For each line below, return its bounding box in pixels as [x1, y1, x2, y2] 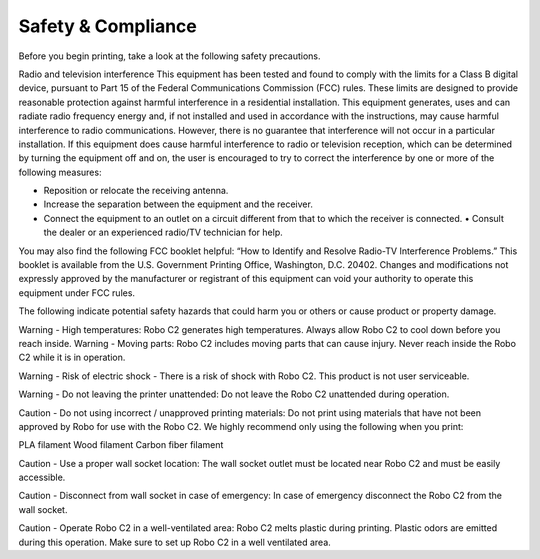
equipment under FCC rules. [18, 286, 135, 299]
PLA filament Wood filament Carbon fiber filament [18, 439, 224, 451]
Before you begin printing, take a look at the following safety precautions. [18, 50, 321, 62]
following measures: [18, 166, 102, 178]
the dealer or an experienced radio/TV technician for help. [43, 226, 284, 239]
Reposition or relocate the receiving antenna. [43, 185, 229, 197]
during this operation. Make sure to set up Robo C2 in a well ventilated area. [18, 536, 332, 548]
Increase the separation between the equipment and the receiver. [43, 198, 314, 210]
